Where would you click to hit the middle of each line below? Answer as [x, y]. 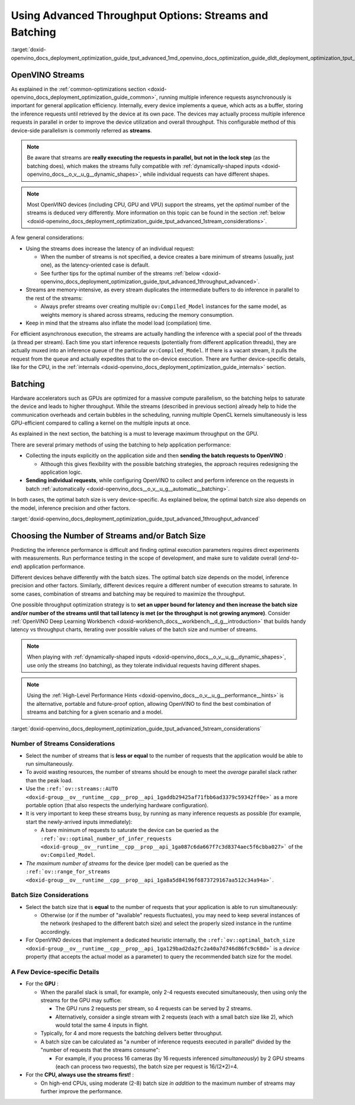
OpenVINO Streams [48, 75]
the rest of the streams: [54, 298]
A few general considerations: [47, 237]
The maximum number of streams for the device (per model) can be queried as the [127, 863]
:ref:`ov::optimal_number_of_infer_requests [106, 839]
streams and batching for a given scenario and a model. [95, 712]
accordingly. [56, 931]
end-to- [290, 558]
